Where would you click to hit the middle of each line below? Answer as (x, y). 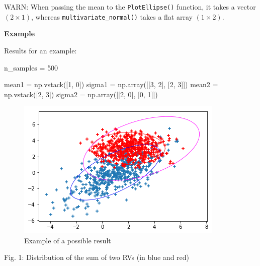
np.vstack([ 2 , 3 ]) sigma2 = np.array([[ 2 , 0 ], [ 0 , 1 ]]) (81, 94)
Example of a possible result (68, 240)
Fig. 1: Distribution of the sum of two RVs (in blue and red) (97, 257)
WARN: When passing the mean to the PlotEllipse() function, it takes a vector (130, 7)
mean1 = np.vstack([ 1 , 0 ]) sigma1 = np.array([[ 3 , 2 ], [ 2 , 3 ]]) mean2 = (111, 84)
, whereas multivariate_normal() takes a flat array (112, 16)
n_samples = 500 (31, 67)
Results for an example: (40, 50)
